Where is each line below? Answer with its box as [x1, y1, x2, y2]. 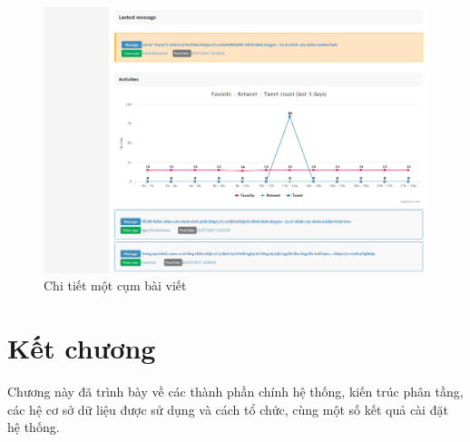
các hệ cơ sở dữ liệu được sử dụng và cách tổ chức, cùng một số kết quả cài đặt [7, 399, 448, 418]
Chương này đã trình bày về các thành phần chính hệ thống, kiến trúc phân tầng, [7, 382, 464, 401]
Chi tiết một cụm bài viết [44, 276, 187, 295]
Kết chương [7, 329, 156, 367]
